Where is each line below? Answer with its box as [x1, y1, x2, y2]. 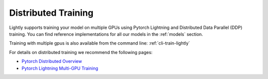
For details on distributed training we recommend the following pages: [9, 49, 153, 55]
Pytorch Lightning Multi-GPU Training [21, 65, 99, 71]
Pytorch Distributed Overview [21, 58, 82, 64]
